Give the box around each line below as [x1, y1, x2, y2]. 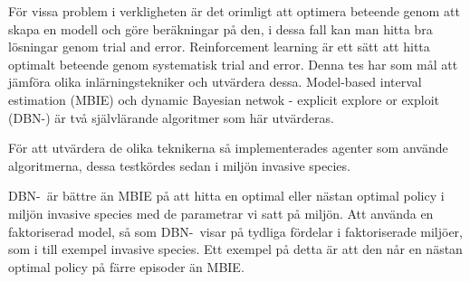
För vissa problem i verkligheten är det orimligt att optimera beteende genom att [8, 2, 460, 20]
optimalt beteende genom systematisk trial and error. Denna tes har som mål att [8, 54, 458, 73]
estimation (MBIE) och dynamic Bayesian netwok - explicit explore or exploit [8, 89, 440, 108]
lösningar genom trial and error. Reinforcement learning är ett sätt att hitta [8, 37, 430, 56]
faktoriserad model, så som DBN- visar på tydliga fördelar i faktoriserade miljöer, [8, 221, 463, 240]
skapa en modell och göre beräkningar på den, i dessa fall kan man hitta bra [8, 19, 433, 38]
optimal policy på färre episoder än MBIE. [8, 257, 245, 276]
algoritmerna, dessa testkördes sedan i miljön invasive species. [8, 155, 350, 174]
